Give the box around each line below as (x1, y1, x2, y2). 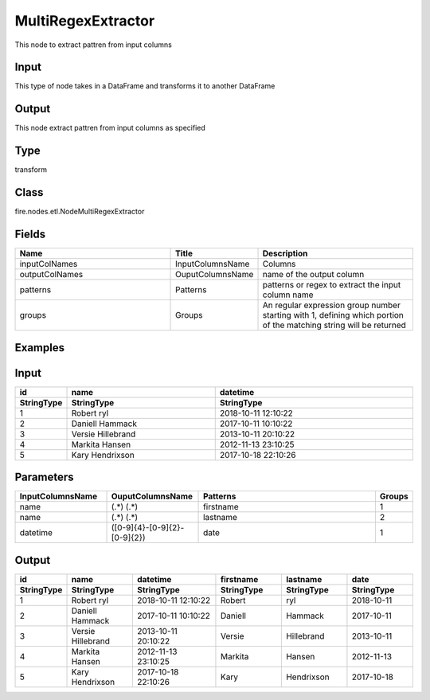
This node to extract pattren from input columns (14, 40, 173, 49)
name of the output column (262, 269, 365, 280)
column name (262, 289, 314, 300)
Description (262, 248, 308, 259)
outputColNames (19, 269, 84, 280)
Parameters (14, 471, 74, 484)
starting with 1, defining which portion (262, 310, 404, 321)
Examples (14, 341, 65, 354)
